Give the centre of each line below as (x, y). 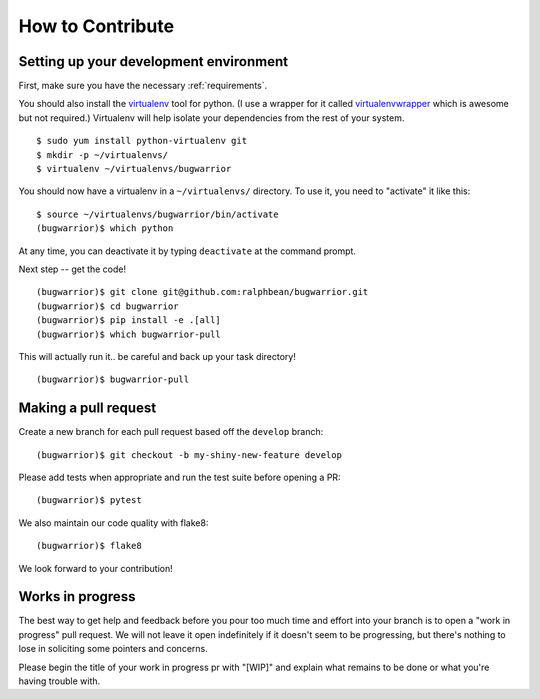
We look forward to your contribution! (96, 568)
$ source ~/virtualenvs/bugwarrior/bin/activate (157, 214)
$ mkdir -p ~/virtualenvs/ (102, 154)
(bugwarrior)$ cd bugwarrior (107, 306)
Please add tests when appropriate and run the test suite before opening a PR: (179, 477)
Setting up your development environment (153, 61)
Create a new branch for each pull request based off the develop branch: (171, 432)
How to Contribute (96, 26)
